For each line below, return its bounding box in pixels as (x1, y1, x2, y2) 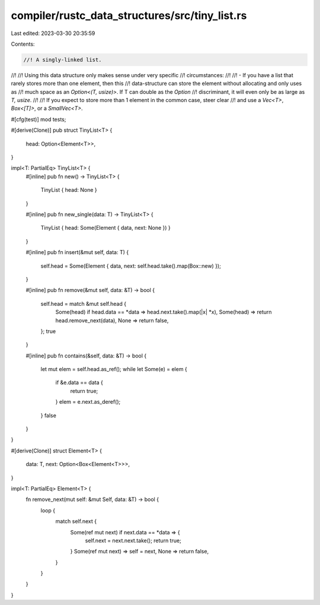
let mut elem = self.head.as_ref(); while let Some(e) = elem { (40, 366, 188, 373)
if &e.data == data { (55, 379, 103, 386)
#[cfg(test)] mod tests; (11, 116, 66, 123)
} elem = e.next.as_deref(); (55, 398, 121, 406)
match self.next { (55, 518, 97, 525)
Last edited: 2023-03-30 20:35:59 (11, 30, 95, 37)
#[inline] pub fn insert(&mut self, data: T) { (25, 249, 129, 256)
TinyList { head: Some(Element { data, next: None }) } (40, 224, 171, 232)
